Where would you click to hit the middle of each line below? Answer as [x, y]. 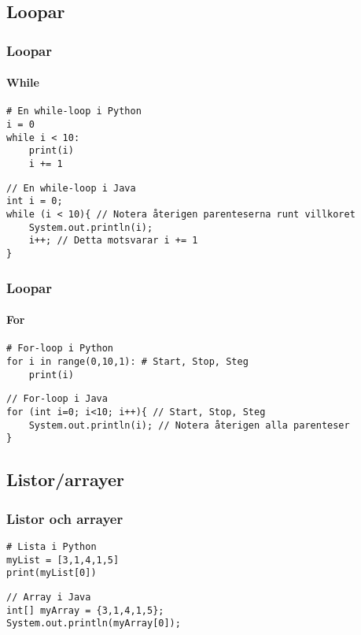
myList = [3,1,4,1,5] [63, 560]
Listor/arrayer [66, 479]
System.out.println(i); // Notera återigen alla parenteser [189, 425]
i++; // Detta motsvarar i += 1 [113, 241]
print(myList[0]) [52, 573]
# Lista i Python [52, 546]
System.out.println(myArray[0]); [94, 624]
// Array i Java [49, 597]
